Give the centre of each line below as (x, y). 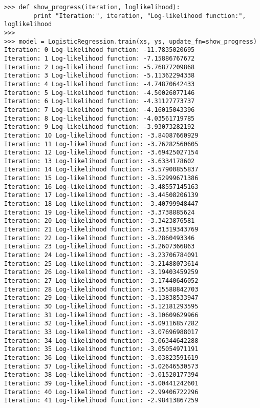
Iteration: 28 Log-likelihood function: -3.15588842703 (101, 289)
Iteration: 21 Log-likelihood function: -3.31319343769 (101, 230)
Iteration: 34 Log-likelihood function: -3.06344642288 (101, 341)
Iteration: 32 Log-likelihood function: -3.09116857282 (101, 324)
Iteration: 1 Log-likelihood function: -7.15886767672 (100, 58)
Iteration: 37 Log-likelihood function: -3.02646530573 (101, 366)
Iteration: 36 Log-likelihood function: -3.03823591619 (101, 357)
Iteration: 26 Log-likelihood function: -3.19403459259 (101, 272)
